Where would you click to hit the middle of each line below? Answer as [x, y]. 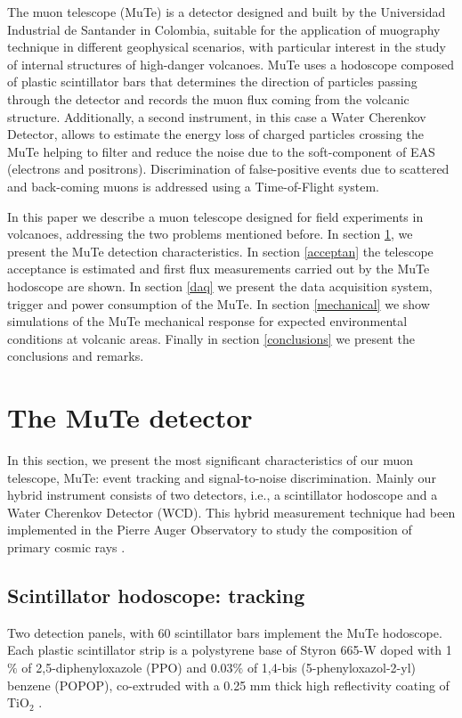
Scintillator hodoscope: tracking [156, 595]
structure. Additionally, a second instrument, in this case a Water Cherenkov [217, 116]
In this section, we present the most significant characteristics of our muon [211, 460]
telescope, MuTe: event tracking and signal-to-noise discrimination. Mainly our [222, 477]
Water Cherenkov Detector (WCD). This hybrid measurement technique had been [231, 512]
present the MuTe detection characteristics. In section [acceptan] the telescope [220, 251]
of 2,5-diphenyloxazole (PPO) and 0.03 [127, 667]
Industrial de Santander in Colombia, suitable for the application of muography [224, 29]
